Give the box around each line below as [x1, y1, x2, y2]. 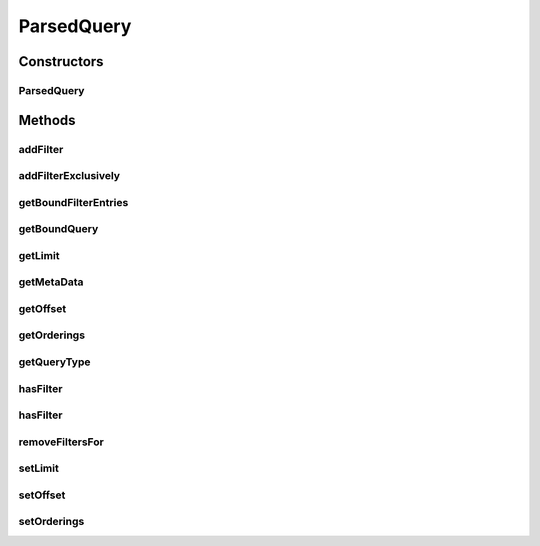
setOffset [18, 488, 66, 502]
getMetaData [18, 275, 84, 289]
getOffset [18, 301, 67, 315]
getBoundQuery [18, 222, 99, 236]
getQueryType [18, 355, 91, 369]
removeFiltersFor [18, 435, 104, 449]
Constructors [18, 53, 104, 70]
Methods [18, 111, 76, 129]
